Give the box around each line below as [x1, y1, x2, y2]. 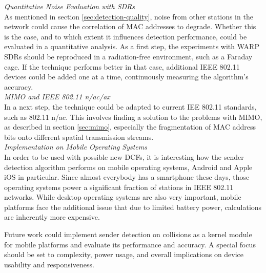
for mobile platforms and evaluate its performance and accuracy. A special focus [4, 239, 256, 249]
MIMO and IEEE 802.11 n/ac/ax [4, 91, 110, 102]
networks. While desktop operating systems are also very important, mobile [4, 192, 241, 202]
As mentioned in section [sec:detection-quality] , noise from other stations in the [4, 11, 253, 22]
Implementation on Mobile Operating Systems [4, 141, 147, 152]
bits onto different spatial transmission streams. [4, 131, 154, 142]
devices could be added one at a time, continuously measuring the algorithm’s [4, 71, 249, 82]
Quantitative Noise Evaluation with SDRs [4, 1, 135, 11]
